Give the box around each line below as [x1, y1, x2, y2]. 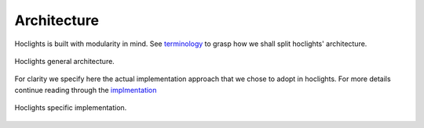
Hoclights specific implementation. [14, 103, 127, 112]
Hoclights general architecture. [14, 56, 115, 66]
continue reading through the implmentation [14, 85, 157, 94]
